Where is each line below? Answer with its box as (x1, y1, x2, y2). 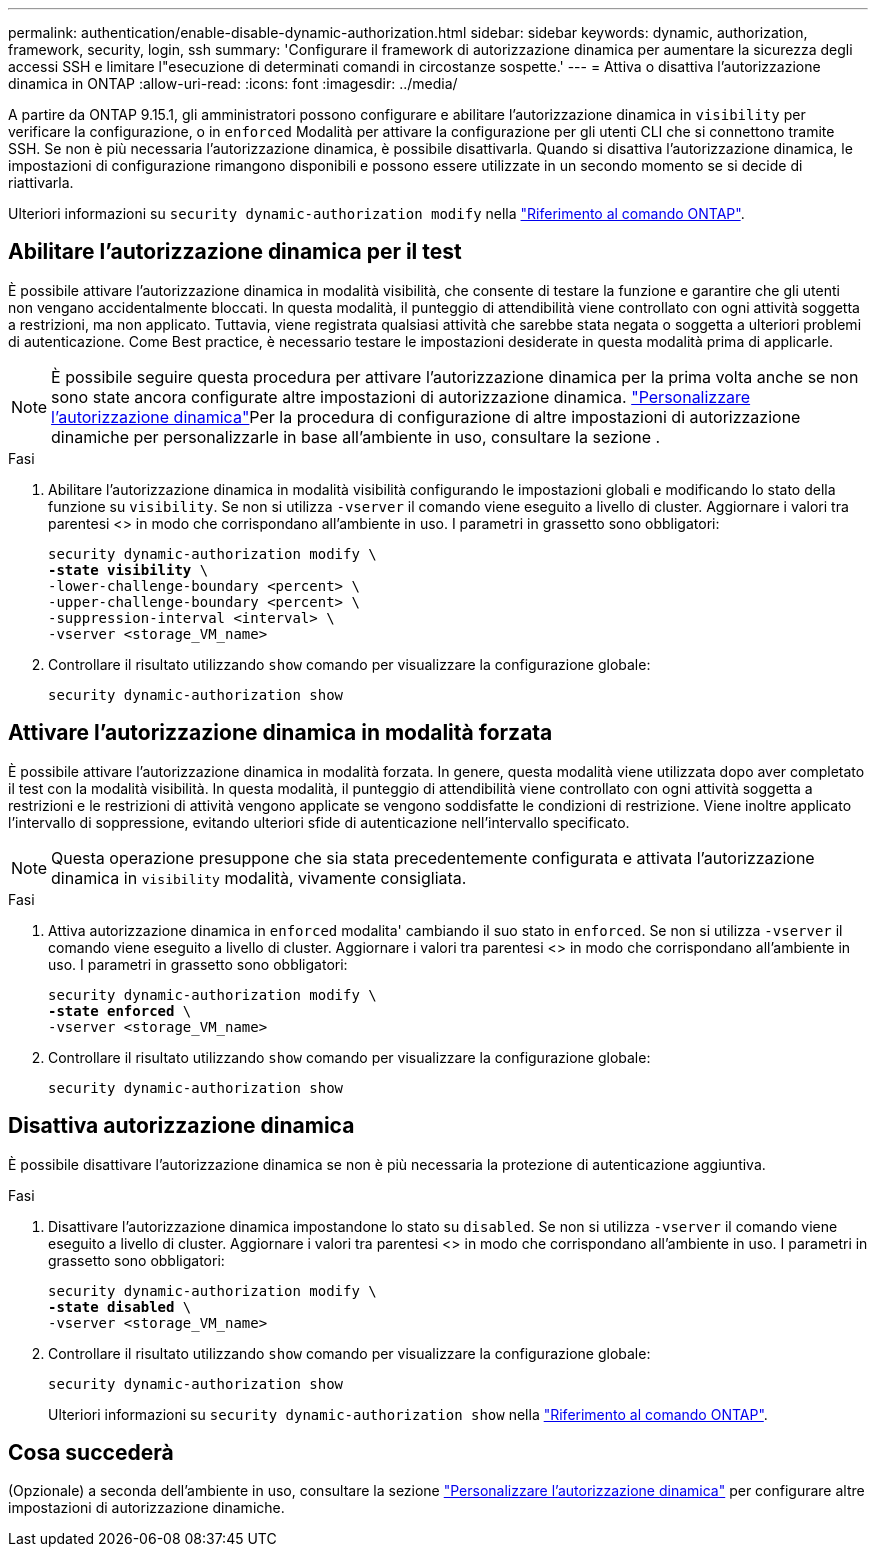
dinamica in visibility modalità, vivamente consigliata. (51, 867, 467, 888)
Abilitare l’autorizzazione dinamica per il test (8, 239, 462, 265)
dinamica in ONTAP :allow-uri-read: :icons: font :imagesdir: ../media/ (8, 75, 458, 92)
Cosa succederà (8, 1439, 174, 1465)
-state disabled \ (48, 1298, 192, 1315)
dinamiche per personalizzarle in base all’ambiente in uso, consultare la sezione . (51, 426, 661, 447)
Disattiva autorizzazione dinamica (8, 1113, 355, 1139)
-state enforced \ (48, 1002, 192, 1019)
